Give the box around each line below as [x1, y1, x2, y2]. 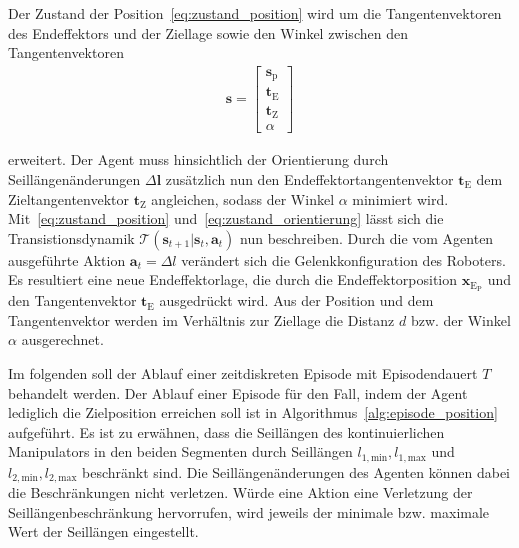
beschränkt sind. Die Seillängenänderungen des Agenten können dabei [82, 461, 510, 482]
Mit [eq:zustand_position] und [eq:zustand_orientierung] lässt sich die [8, 208, 444, 229]
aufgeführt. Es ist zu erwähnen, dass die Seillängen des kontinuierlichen [8, 421, 445, 442]
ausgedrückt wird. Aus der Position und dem [159, 290, 434, 311]
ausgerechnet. [21, 329, 104, 350]
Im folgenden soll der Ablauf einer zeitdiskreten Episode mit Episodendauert [8, 362, 478, 383]
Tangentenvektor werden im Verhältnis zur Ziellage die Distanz [8, 309, 395, 330]
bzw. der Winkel [410, 309, 511, 330]
